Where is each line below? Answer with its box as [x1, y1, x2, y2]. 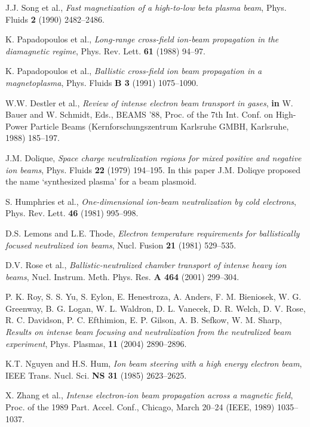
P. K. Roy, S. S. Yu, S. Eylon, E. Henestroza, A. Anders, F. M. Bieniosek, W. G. [5, 290, 302, 303]
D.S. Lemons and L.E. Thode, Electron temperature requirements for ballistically [5, 226, 300, 239]
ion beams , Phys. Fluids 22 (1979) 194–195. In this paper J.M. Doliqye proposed [5, 163, 300, 176]
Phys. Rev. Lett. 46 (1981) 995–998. [5, 207, 139, 219]
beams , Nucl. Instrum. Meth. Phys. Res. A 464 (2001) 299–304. [5, 270, 240, 282]
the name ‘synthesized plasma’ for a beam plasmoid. [5, 175, 197, 188]
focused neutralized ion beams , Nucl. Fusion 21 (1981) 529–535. [5, 238, 237, 251]
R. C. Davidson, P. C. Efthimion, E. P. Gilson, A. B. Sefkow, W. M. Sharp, [5, 314, 282, 326]
